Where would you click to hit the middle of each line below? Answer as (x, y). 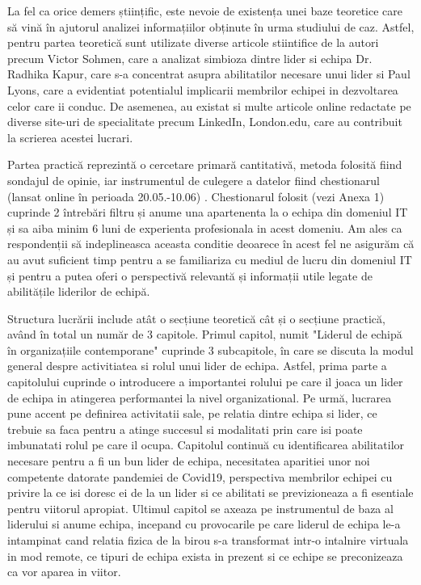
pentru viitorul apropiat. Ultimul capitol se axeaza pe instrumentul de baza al (200, 508)
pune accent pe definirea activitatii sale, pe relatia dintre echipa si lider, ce (192, 413)
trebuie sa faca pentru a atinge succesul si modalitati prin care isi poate (185, 429)
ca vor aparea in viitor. (64, 572)
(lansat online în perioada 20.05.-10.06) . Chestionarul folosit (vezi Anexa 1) (196, 196)
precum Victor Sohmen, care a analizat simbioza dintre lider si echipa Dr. (190, 58)
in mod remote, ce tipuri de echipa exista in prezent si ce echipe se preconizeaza (205, 556)
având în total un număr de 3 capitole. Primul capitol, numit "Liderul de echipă (205, 334)
